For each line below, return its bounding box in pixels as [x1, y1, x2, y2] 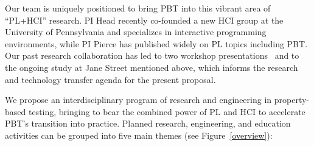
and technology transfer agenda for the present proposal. [5, 73, 216, 85]
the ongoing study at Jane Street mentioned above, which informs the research [5, 61, 298, 73]
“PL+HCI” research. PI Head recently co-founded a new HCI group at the [5, 13, 284, 26]
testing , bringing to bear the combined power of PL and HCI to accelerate [28, 105, 305, 118]
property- [274, 93, 310, 106]
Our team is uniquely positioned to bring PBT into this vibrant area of [5, 2, 271, 14]
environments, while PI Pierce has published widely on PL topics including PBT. [5, 37, 308, 50]
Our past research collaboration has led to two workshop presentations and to [5, 49, 299, 62]
